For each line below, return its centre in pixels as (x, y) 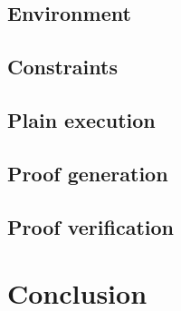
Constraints (62, 67)
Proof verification (90, 226)
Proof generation (88, 173)
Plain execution (81, 119)
